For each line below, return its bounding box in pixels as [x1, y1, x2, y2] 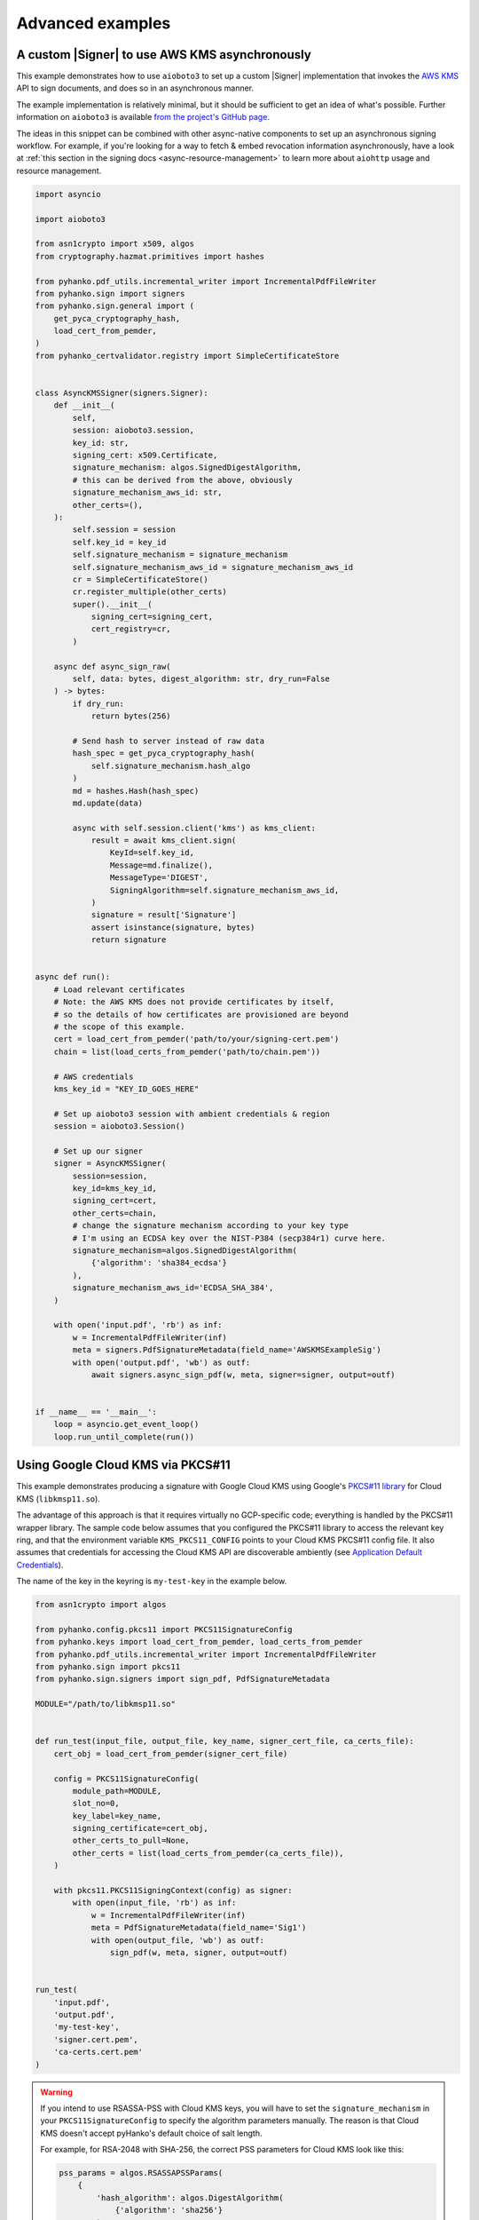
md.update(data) [72, 797, 144, 808]
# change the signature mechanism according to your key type [72, 1221, 349, 1231]
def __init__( [53, 400, 115, 410]
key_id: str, [72, 438, 130, 448]
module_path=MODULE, [72, 1786, 162, 1796]
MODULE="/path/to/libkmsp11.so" [35, 1699, 177, 1709]
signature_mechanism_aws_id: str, [72, 488, 223, 497]
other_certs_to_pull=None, [72, 1835, 190, 1846]
